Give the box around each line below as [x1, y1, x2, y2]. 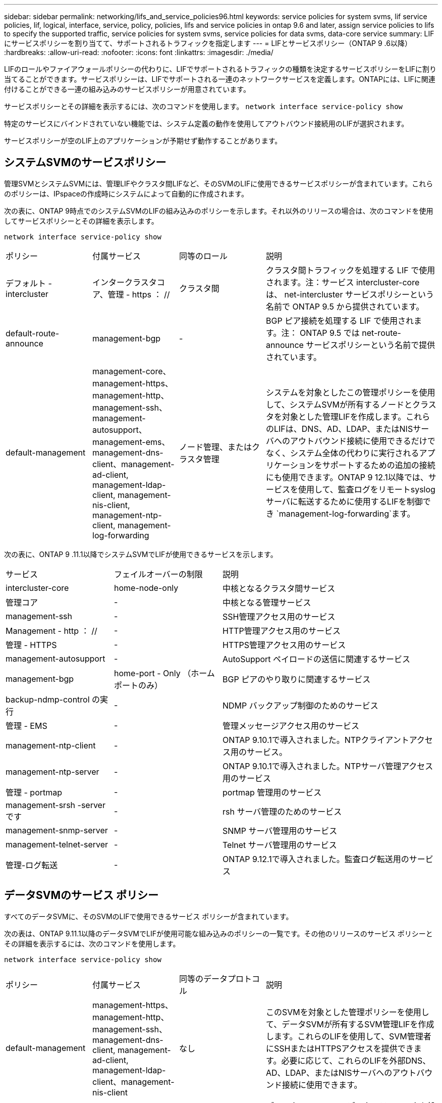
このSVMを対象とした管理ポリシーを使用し [266, 1007, 429, 1017]
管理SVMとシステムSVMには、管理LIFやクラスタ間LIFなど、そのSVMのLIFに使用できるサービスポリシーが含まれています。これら [4, 179, 433, 188]
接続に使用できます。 [282, 1079, 362, 1090]
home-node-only [114, 582, 179, 593]
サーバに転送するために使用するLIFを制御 [266, 496, 423, 507]
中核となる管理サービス [223, 597, 311, 608]
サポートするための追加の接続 [322, 460, 435, 470]
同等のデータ [179, 973, 228, 984]
